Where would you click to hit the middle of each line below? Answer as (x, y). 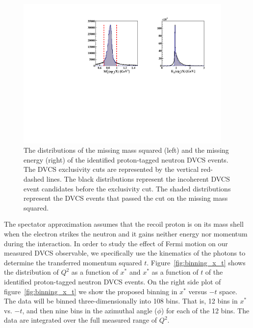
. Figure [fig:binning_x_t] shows (196, 262)
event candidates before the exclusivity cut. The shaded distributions (127, 188)
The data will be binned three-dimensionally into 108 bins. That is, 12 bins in (121, 301)
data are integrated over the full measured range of (81, 320)
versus (198, 291)
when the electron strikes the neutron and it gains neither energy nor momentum (126, 234)
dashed (34, 179)
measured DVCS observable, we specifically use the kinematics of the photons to (125, 253)
